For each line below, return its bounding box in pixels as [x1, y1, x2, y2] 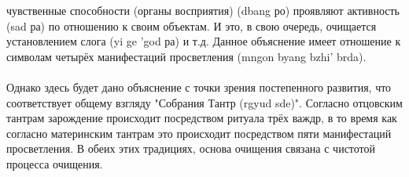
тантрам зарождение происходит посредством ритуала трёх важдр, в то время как [6, 110, 397, 126]
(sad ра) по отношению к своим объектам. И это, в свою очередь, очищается [6, 17, 377, 34]
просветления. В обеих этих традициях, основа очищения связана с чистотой [6, 140, 376, 157]
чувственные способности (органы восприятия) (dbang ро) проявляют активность [6, 2, 400, 18]
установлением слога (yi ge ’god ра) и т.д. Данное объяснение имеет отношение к [6, 33, 401, 49]
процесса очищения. [6, 155, 103, 172]
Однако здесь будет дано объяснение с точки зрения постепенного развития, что [6, 78, 392, 95]
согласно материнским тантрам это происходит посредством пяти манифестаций [6, 125, 392, 141]
